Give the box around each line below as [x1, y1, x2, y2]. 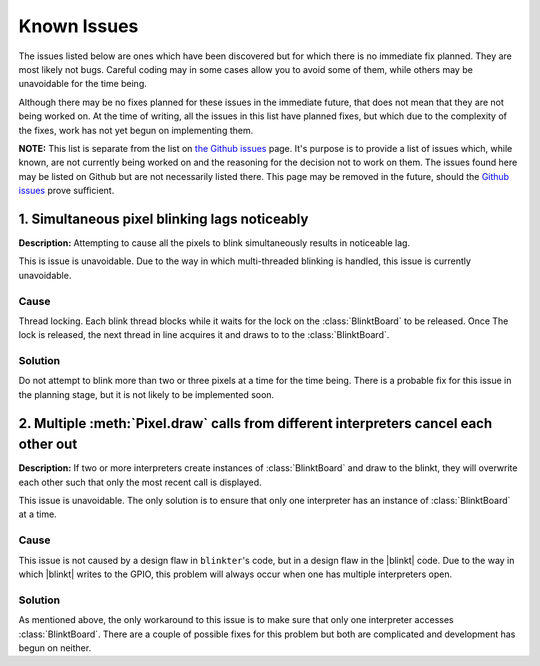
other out [18, 436, 78, 453]
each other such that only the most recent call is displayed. [18, 476, 262, 488]
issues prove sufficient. [18, 185, 115, 197]
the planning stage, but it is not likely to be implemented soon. [18, 388, 275, 400]
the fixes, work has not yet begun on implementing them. [18, 124, 254, 136]
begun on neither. [18, 641, 92, 654]
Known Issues [18, 15, 139, 37]
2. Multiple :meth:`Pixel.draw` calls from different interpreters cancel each [18, 415, 493, 432]
